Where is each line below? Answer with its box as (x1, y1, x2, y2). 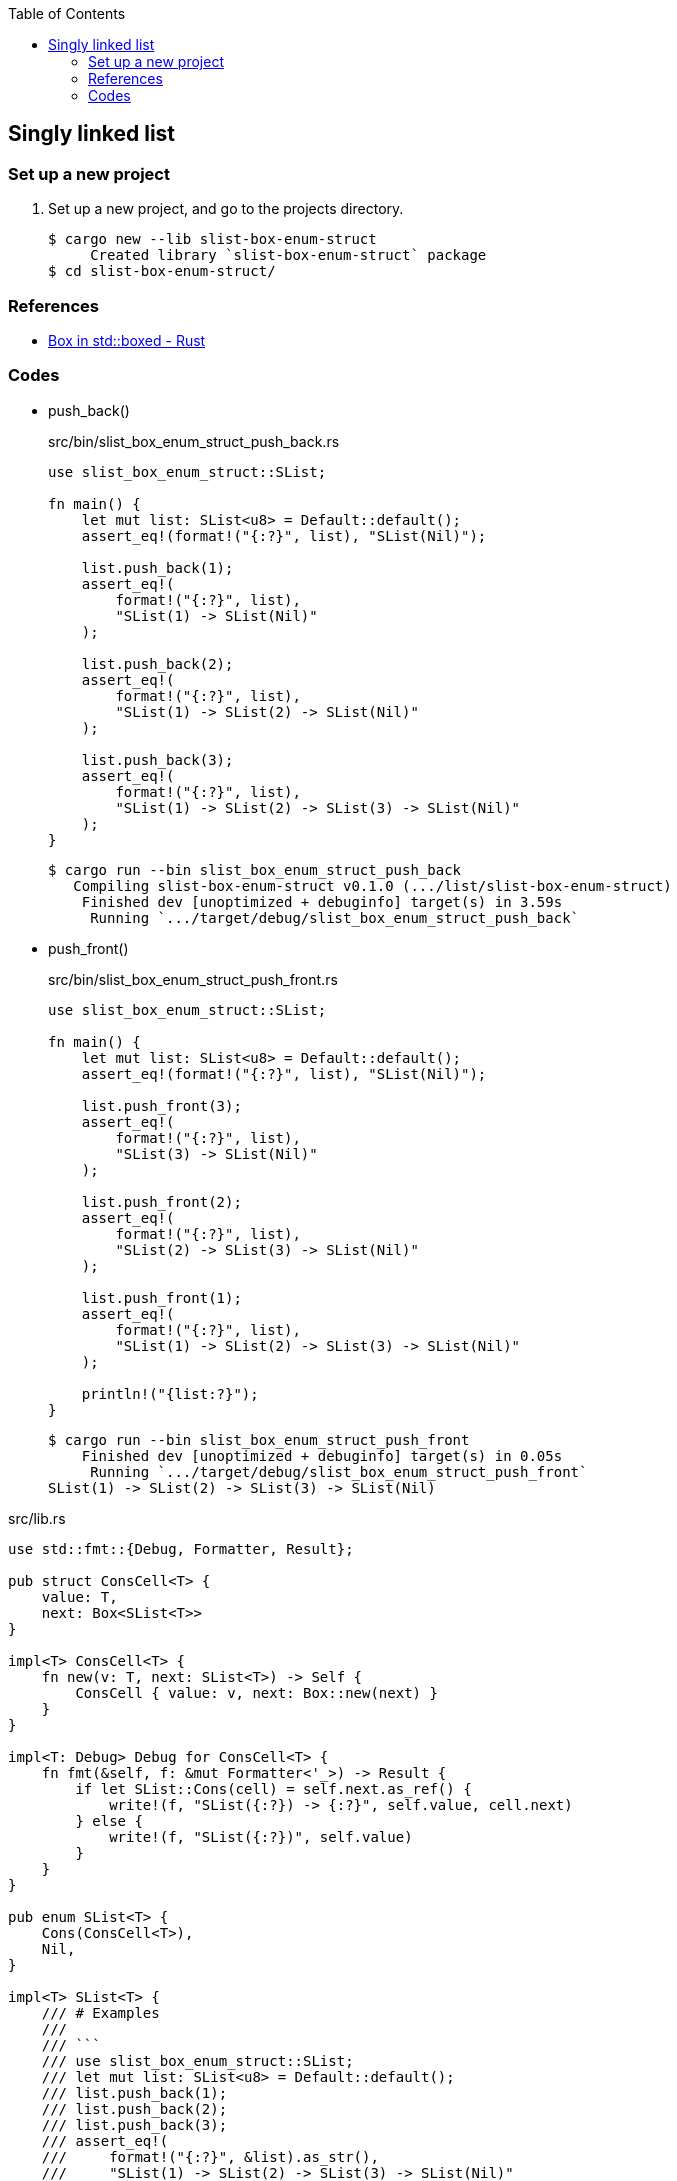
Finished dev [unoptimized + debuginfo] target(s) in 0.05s (81, 1447, 563, 1464)
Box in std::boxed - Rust (48, 331, 206, 349)
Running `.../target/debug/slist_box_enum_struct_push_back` (90, 909, 580, 926)
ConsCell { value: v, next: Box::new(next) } (75, 1684, 438, 1701)
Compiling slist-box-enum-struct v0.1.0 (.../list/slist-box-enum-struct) (73, 877, 672, 894)
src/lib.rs (8, 1509, 66, 1527)
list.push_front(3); (81, 1097, 242, 1114)
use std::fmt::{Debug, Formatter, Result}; (8, 1540, 354, 1557)
